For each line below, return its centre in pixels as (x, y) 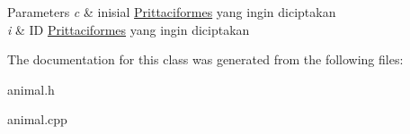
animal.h (31, 89)
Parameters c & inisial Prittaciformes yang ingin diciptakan (172, 12)
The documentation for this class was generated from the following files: (205, 59)
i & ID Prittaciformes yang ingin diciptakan (129, 29)
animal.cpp (37, 119)
